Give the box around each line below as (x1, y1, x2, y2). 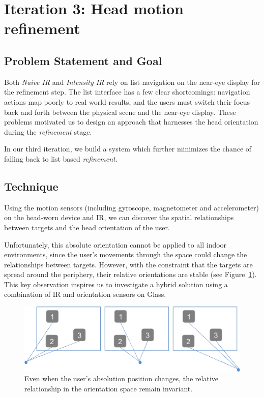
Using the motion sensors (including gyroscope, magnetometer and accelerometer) (4, 202, 259, 212)
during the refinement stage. (4, 126, 92, 137)
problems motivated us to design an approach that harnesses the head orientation (4, 116, 258, 127)
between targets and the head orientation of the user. (4, 222, 170, 232)
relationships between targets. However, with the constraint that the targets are (4, 259, 253, 269)
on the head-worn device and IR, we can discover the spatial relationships (4, 212, 234, 223)
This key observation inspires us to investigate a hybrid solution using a (4, 279, 228, 289)
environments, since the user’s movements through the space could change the (4, 249, 247, 260)
